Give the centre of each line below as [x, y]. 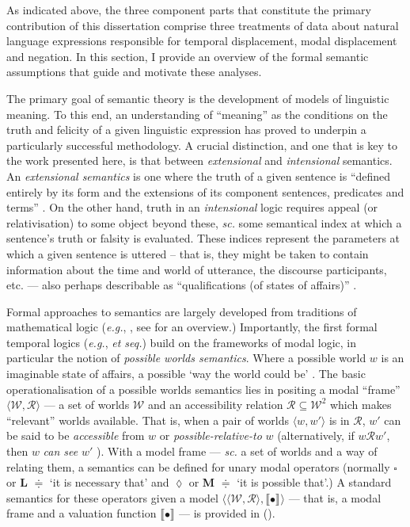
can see [61, 451]
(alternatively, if [316, 435]
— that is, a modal [335, 497]
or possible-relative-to [211, 435]
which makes [361, 405]
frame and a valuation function [82, 513]
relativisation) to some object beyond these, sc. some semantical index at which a [204, 222]
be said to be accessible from [76, 435]
